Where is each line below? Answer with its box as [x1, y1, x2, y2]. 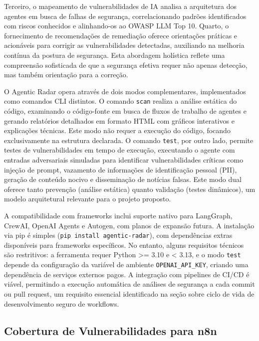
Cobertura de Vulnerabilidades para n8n [4, 323, 217, 338]
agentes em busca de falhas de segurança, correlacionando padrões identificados [4, 10, 247, 21]
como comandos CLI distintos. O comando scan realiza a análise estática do [4, 96, 237, 106]
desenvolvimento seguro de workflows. [4, 298, 119, 309]
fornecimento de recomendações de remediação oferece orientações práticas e [4, 30, 238, 40]
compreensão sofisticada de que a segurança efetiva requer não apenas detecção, [4, 59, 248, 70]
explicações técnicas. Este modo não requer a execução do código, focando [4, 125, 231, 136]
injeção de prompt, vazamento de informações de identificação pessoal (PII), [4, 164, 237, 174]
